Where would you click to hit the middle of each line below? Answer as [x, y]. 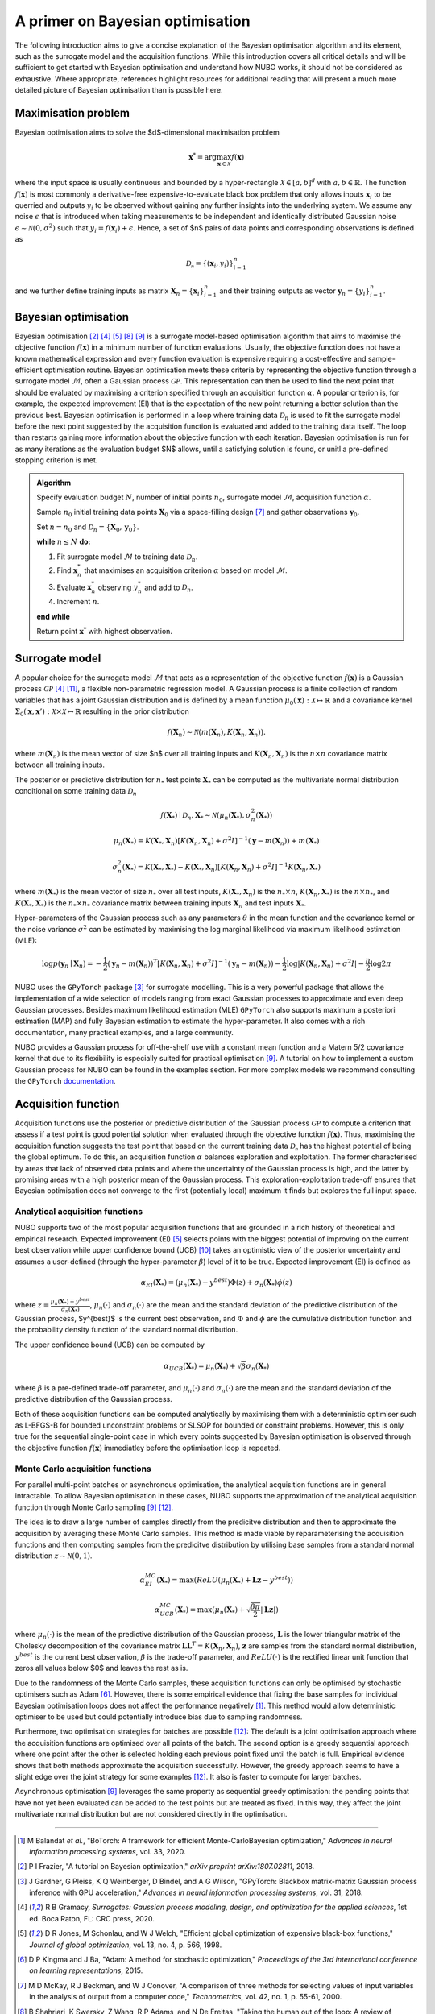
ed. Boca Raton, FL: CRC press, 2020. [92, 1918]
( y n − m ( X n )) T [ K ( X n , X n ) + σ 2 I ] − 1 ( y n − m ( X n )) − [194, 964]
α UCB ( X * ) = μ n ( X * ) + [200, 1367]
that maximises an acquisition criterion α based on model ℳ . [186, 570]
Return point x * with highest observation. [105, 630]
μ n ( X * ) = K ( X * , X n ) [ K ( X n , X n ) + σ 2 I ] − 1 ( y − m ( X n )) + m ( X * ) [216, 841]
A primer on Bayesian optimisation [133, 21]
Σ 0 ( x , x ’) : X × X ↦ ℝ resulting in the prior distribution [102, 712]
